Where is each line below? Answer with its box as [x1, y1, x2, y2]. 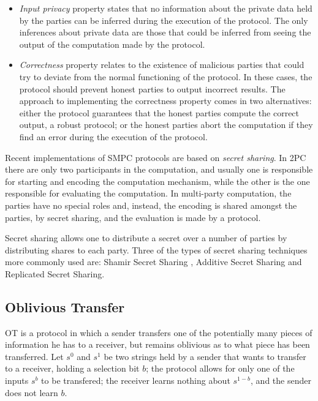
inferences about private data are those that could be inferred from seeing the [19, 26, 311, 39]
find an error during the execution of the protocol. [19, 130, 208, 143]
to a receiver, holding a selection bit [5, 362, 140, 375]
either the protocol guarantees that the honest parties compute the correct [19, 106, 300, 119]
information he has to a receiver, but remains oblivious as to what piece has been [5, 338, 310, 351]
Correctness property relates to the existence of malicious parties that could [19, 58, 305, 71]
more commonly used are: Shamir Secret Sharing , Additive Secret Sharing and [5, 255, 302, 268]
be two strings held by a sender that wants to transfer [104, 350, 306, 362]
